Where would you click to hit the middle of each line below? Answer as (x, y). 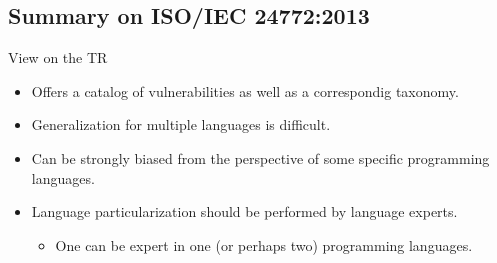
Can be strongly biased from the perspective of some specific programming (260, 157)
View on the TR (58, 57)
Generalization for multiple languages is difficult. (181, 124)
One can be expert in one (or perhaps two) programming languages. (264, 244)
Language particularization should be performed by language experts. (244, 211)
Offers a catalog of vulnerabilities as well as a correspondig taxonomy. (245, 90)
